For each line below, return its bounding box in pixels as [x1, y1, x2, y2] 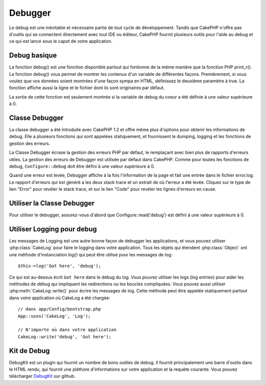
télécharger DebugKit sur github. [9, 373, 76, 379]
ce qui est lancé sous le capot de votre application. [9, 38, 113, 44]
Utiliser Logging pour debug [9, 225, 97, 233]
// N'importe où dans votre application [18, 327, 117, 333]
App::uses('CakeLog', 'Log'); [18, 313, 91, 319]
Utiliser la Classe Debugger [9, 199, 95, 208]
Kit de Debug [9, 347, 50, 355]
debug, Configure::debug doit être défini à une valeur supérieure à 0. [9, 163, 155, 170]
